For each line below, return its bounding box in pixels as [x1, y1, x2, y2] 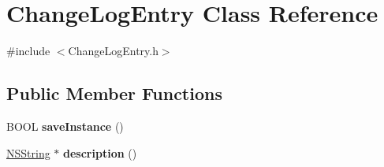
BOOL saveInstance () [6, 117, 124, 134]
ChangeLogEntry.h [68, 43, 158, 59]
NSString [6, 144, 50, 161]
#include [6, 43, 50, 59]
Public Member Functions [6, 81, 222, 106]
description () [63, 144, 137, 161]
